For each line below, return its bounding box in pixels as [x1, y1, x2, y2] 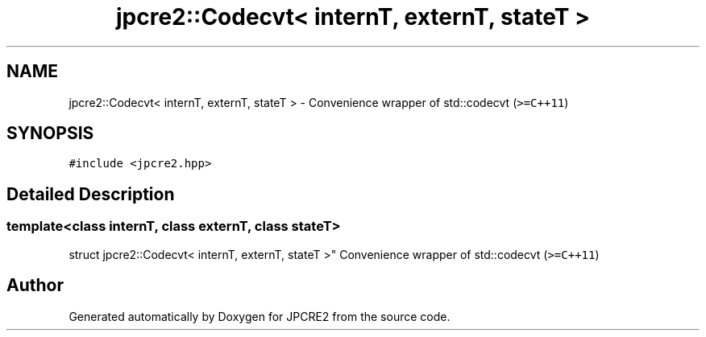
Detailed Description [6, 183, 175, 204]
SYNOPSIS [6, 123, 94, 144]
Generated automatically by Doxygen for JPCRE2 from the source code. [69, 309, 451, 323]
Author [6, 275, 64, 296]
